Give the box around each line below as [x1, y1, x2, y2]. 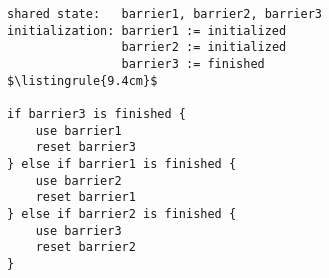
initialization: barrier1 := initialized [7, 23, 287, 38]
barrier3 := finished [121, 56, 265, 71]
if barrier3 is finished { [7, 106, 186, 121]
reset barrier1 [35, 190, 136, 205]
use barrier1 [35, 123, 122, 138]
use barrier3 [35, 223, 122, 238]
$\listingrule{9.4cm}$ [7, 73, 158, 88]
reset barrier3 [35, 140, 136, 155]
